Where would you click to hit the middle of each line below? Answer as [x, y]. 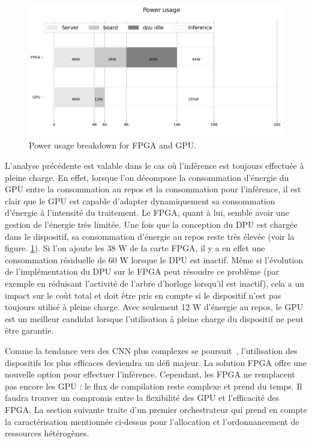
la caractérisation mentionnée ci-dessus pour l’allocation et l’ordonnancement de [152, 421]
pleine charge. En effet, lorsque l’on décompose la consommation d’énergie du [147, 177]
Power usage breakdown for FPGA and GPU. [113, 145]
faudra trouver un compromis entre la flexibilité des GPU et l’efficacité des [142, 398]
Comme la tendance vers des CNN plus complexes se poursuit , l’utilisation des [151, 350]
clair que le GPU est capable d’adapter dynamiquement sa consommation [140, 200]
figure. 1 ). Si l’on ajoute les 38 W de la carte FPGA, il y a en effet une [135, 248]
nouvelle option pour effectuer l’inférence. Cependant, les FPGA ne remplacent [150, 374]
